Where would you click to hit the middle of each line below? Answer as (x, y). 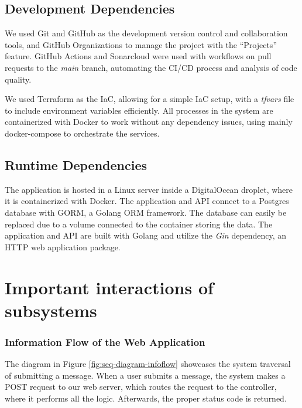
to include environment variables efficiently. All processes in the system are (139, 110)
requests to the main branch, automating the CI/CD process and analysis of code (151, 67)
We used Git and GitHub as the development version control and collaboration (146, 33)
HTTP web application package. (63, 246)
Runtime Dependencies (76, 164)
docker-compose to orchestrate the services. (82, 133)
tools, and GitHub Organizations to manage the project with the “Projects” (141, 44)
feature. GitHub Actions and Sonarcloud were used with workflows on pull (138, 56)
